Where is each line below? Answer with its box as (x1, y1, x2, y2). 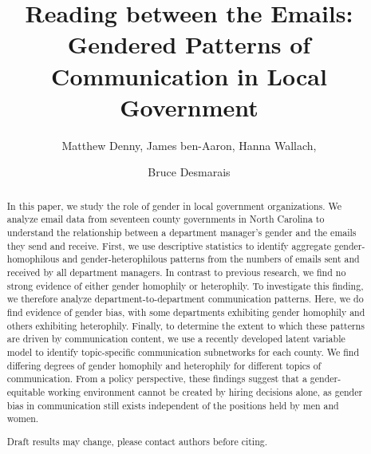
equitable (6, 385, 45, 398)
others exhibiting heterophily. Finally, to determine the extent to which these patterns (6, 318, 365, 332)
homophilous (6, 252, 60, 266)
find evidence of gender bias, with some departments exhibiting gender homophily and (6, 305, 365, 318)
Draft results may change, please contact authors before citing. (6, 434, 268, 448)
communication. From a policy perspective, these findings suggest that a (6, 372, 307, 385)
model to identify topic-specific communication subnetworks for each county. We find (6, 345, 360, 358)
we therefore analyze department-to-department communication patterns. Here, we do (6, 292, 364, 306)
